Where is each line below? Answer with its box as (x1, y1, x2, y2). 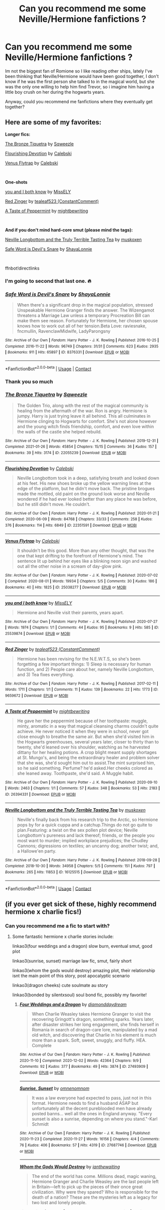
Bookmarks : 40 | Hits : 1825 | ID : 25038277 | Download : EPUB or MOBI (5, 585, 127, 590)
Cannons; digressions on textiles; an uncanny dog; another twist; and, (17, 843, 159, 849)
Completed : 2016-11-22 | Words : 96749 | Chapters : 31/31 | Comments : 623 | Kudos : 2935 (5, 344, 159, 349)
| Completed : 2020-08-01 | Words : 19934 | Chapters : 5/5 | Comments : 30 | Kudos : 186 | (5, 579, 157, 584)
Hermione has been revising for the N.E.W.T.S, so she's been (17, 656, 141, 662)
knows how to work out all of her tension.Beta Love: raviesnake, (17, 323, 147, 329)
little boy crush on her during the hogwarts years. (5, 89, 106, 95)
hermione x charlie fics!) (5, 907, 82, 916)
